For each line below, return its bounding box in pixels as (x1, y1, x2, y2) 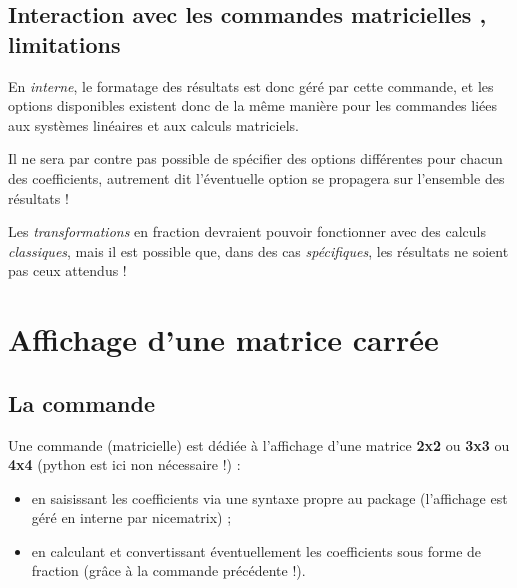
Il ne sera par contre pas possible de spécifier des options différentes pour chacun (8, 148, 503, 169)
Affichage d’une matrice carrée (8, 319, 439, 360)
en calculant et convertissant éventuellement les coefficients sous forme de (31, 540, 482, 561)
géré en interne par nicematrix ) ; (31, 507, 232, 528)
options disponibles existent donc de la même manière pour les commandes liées (8, 95, 498, 116)
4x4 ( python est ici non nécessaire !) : (8, 454, 241, 475)
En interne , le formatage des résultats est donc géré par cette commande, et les (8, 75, 494, 96)
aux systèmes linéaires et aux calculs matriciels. (8, 114, 299, 135)
